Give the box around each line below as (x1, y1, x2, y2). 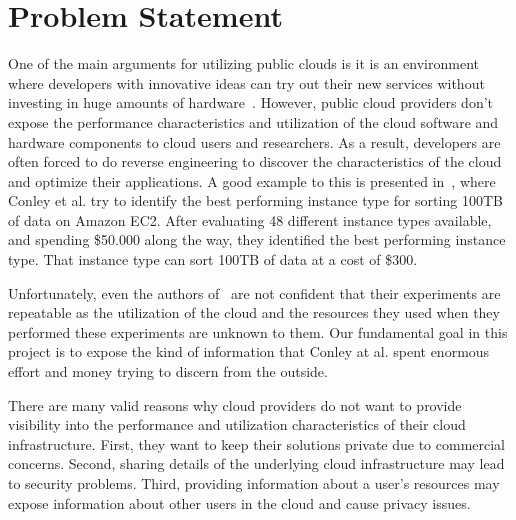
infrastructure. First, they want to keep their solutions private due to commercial (8, 433, 505, 454)
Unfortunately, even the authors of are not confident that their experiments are (8, 282, 501, 303)
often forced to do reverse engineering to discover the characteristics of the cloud (8, 151, 502, 172)
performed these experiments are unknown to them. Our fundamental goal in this (8, 321, 508, 342)
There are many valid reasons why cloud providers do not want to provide (8, 394, 462, 415)
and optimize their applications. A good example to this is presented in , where (8, 170, 496, 191)
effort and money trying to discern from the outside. (8, 361, 328, 382)
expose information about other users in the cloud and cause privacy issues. (8, 492, 471, 513)
